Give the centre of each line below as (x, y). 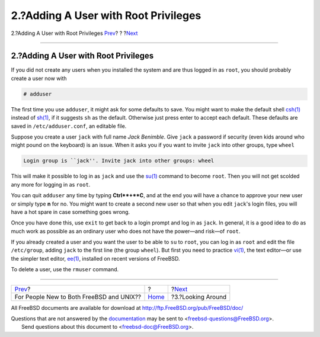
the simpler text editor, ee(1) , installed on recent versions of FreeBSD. (95, 258)
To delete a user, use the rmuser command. (65, 269)
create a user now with (39, 78)
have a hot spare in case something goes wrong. (71, 212)
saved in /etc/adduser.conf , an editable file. (69, 126)
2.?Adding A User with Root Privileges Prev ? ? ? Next (74, 33)
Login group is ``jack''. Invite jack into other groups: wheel (119, 161)
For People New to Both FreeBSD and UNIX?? (78, 297)
